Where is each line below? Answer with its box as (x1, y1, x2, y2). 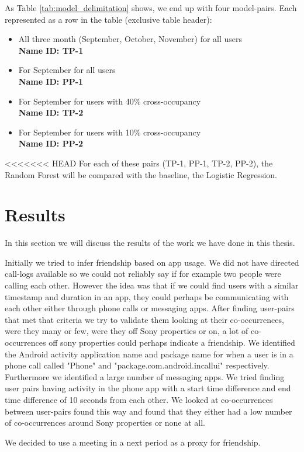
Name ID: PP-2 (18, 137, 84, 149)
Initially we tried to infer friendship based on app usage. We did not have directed (5, 256, 299, 268)
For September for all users (18, 64, 116, 76)
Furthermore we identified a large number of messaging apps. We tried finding (5, 370, 285, 383)
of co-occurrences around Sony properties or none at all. (5, 416, 206, 429)
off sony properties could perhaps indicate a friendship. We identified (49, 336, 295, 348)
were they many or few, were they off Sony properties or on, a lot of (5, 325, 248, 337)
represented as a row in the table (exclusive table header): (5, 13, 212, 25)
